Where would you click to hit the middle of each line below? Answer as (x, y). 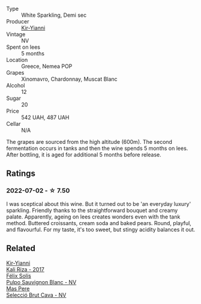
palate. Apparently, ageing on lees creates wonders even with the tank (93, 217)
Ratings (21, 174)
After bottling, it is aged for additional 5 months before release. (84, 155)
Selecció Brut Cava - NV (36, 295)
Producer (18, 21)
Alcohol (16, 85)
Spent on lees (23, 47)
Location (17, 60)
